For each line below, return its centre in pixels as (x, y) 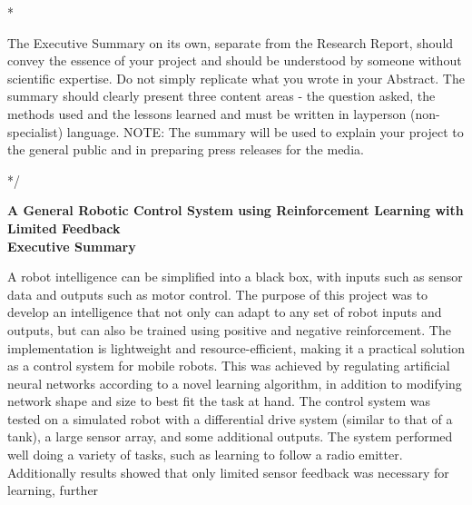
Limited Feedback (64, 228)
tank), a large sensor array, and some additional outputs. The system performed (230, 436)
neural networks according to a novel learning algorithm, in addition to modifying (235, 383)
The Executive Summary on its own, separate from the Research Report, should (231, 42)
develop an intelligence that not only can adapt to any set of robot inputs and (225, 312)
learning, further (53, 490)
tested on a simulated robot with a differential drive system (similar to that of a (230, 418)
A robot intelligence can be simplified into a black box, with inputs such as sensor (235, 277)
